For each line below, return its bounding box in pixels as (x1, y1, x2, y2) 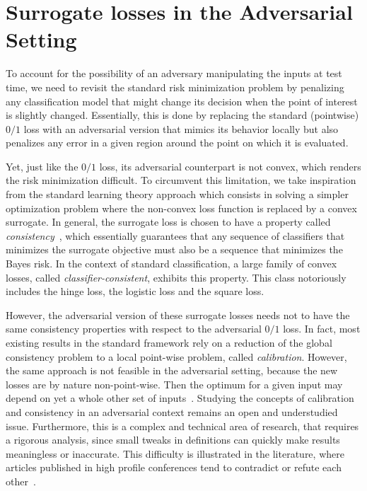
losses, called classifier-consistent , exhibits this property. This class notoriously (6, 270, 346, 284)
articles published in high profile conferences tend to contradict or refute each (6, 460, 342, 475)
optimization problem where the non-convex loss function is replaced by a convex (6, 200, 357, 215)
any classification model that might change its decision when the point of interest (6, 93, 358, 108)
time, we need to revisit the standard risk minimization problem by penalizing (6, 79, 344, 94)
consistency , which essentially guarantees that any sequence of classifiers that (6, 228, 345, 243)
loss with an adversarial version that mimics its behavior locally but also (23, 121, 339, 136)
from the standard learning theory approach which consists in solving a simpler (6, 187, 349, 202)
